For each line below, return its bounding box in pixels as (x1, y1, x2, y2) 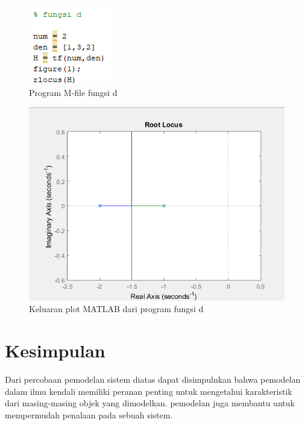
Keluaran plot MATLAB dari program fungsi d (29, 302, 204, 315)
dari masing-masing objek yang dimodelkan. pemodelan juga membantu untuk (5, 397, 295, 409)
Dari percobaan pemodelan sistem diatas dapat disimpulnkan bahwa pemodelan (5, 373, 301, 386)
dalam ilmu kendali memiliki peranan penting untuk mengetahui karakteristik (5, 385, 292, 397)
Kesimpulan (5, 338, 105, 363)
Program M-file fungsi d (29, 86, 118, 98)
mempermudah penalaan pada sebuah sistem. (5, 408, 173, 421)
